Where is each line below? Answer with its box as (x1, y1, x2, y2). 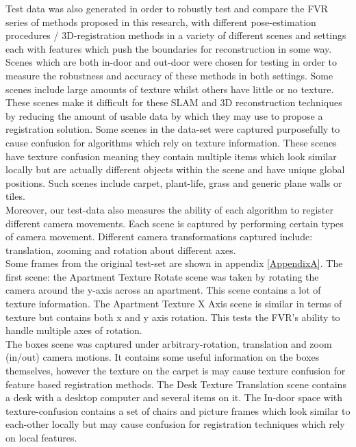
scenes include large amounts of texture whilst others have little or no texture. (5, 81, 334, 96)
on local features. (5, 431, 77, 444)
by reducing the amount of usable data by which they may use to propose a (5, 108, 323, 123)
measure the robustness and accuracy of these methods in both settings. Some (5, 68, 333, 82)
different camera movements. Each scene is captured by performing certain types (5, 216, 344, 230)
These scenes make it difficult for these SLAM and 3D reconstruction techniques (5, 95, 342, 110)
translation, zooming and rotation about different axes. (5, 242, 236, 257)
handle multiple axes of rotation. (5, 323, 142, 337)
